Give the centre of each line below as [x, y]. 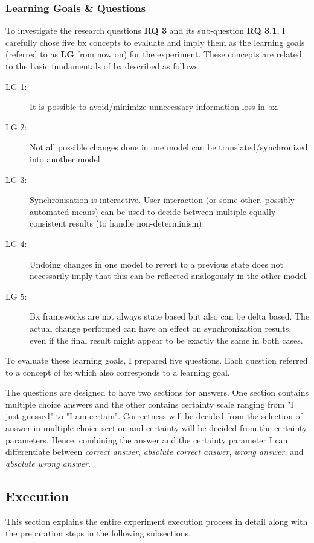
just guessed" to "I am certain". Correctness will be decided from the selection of [154, 416]
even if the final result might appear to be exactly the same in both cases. [166, 340]
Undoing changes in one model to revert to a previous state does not [157, 264]
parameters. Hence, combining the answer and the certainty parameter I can [147, 439]
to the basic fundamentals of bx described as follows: [103, 66]
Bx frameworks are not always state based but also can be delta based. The [170, 316]
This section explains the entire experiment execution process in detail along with [157, 521]
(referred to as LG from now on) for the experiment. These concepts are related [154, 54]
